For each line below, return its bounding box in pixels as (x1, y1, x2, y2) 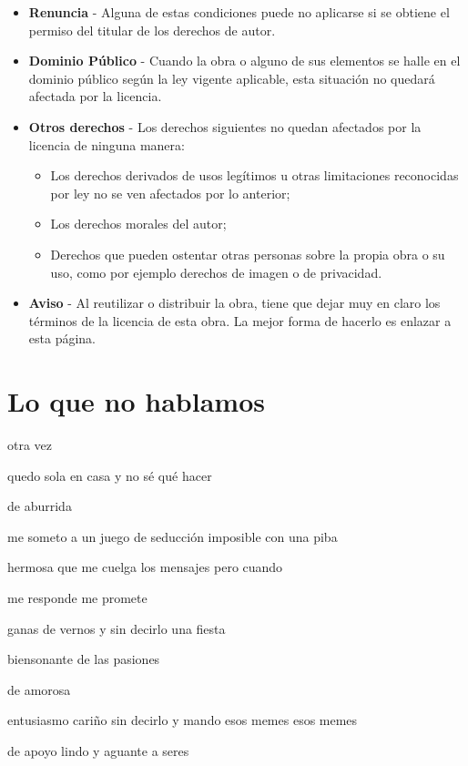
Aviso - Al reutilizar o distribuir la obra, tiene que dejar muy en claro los (28, 293, 441, 312)
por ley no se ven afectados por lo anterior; (50, 183, 290, 202)
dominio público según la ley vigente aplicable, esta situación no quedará (28, 68, 435, 87)
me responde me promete (7, 588, 148, 607)
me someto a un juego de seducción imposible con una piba (7, 526, 338, 546)
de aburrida (7, 496, 72, 516)
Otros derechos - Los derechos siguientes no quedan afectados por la (28, 117, 422, 136)
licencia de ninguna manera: (28, 135, 185, 154)
